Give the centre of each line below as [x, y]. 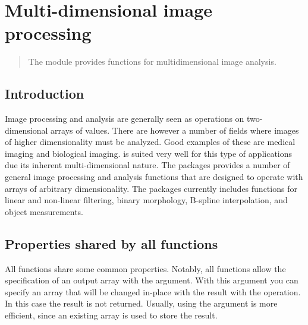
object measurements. [44, 211]
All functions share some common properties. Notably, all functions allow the [145, 268]
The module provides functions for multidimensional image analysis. [152, 61]
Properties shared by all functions [111, 243]
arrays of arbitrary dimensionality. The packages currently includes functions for [151, 188]
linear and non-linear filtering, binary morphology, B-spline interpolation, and [146, 200]
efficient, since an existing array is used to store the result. [111, 315]
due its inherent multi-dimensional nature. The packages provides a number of [147, 165]
